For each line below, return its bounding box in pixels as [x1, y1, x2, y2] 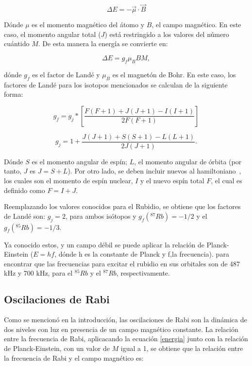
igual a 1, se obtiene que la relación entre [120, 343, 243, 353]
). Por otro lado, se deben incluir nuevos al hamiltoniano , [67, 166, 241, 176]
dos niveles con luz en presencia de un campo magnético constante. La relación [4, 324, 238, 334]
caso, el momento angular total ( [4, 29, 101, 39]
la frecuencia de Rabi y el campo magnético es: [4, 352, 144, 363]
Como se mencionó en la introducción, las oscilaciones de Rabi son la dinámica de [4, 314, 247, 325]
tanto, [4, 166, 22, 176]
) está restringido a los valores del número [104, 29, 229, 39]
